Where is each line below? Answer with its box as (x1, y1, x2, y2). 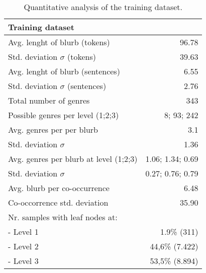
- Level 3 (8, 255, 39, 266)
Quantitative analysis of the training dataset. (24, 1, 182, 13)
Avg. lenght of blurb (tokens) (8, 36, 110, 48)
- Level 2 (8, 240, 39, 252)
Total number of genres (8, 95, 90, 106)
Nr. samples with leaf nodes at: (8, 211, 118, 223)
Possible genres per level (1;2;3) (8, 109, 119, 121)
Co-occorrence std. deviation (8, 197, 109, 208)
